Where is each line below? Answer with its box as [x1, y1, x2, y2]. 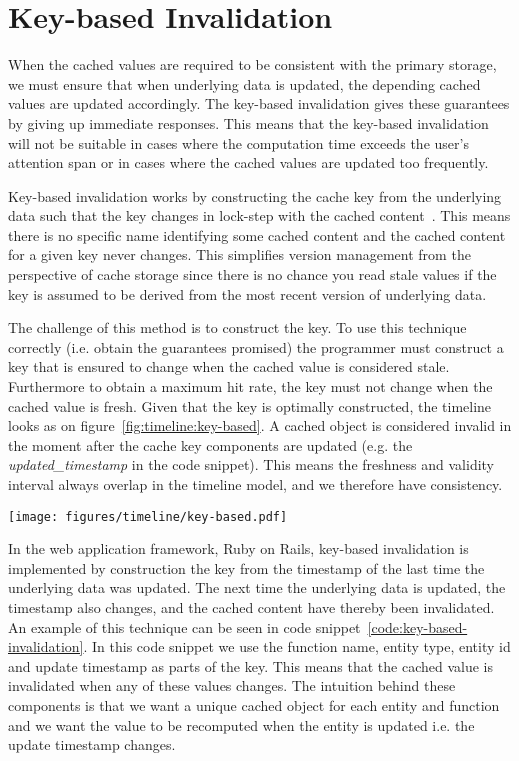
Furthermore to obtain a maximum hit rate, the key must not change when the [8, 376, 493, 397]
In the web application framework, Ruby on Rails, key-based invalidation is [8, 538, 469, 559]
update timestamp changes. [8, 734, 176, 755]
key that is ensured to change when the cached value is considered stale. [8, 356, 450, 377]
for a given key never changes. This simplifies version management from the [8, 244, 471, 265]
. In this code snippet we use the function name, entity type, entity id [83, 636, 511, 657]
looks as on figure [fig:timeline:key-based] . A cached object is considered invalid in [8, 415, 512, 436]
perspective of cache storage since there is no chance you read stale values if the [8, 264, 497, 285]
